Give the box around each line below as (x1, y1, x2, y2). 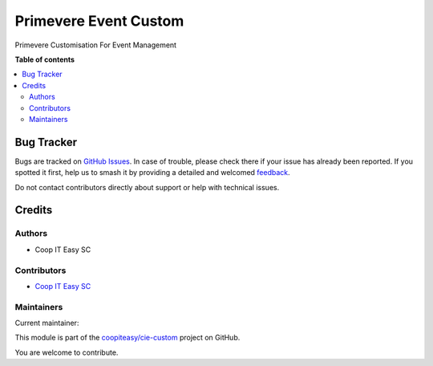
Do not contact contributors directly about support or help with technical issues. (14, 182, 280, 192)
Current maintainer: (14, 318, 79, 328)
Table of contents (14, 55, 75, 64)
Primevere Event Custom (14, 12, 184, 30)
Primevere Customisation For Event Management (14, 40, 176, 50)
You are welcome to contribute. (14, 348, 119, 357)
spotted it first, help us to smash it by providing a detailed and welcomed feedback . (14, 168, 290, 177)
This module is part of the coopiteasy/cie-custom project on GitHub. (14, 333, 241, 343)
